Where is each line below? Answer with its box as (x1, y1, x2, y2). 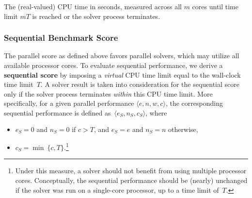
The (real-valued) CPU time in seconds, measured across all (4, 1, 182, 11)
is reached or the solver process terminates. (32, 11, 160, 21)
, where (145, 107, 167, 117)
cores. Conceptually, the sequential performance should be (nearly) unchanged (15, 175, 248, 185)
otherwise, (168, 124, 198, 134)
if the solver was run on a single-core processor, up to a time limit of (15, 184, 219, 195)
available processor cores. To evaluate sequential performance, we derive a (4, 60, 223, 70)
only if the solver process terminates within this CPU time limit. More (4, 88, 213, 99)
